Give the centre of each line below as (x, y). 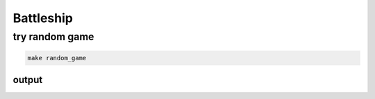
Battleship (43, 18)
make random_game (57, 58)
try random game (53, 37)
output (28, 80)
